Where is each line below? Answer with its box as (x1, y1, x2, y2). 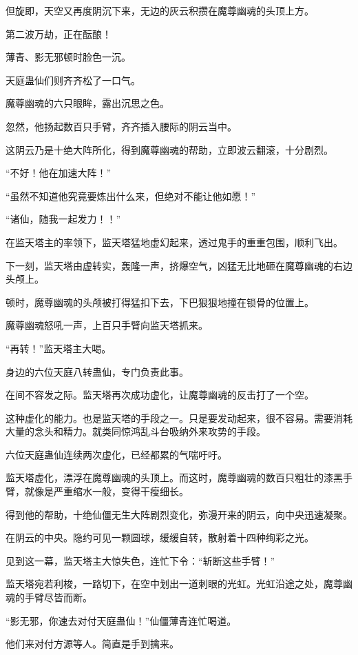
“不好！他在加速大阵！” (6, 165, 112, 180)
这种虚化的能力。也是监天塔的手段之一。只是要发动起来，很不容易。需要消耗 (6, 410, 352, 425)
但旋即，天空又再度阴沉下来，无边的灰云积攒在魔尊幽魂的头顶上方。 (6, 3, 314, 17)
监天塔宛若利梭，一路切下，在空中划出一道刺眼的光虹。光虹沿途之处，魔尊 (6, 576, 343, 591)
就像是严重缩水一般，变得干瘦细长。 (24, 484, 189, 498)
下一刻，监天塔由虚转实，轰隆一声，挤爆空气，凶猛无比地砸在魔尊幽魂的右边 (6, 258, 352, 272)
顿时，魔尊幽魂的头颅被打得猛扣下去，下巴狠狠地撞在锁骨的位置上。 (6, 294, 314, 309)
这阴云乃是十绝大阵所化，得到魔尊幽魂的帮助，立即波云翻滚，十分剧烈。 (6, 142, 333, 157)
